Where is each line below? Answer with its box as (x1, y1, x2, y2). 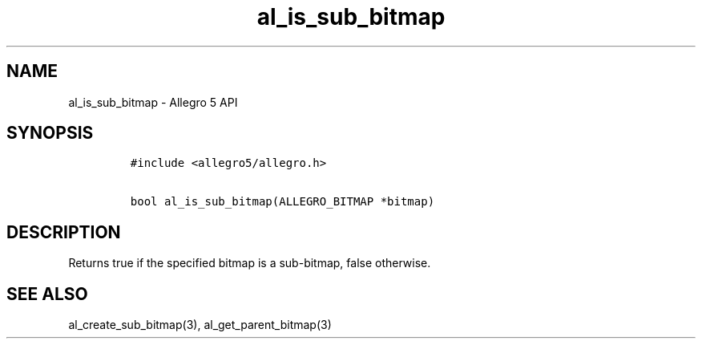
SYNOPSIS (6, 123, 94, 144)
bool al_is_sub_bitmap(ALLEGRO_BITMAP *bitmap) (130, 195, 435, 209)
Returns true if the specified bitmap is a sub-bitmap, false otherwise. (68, 256, 431, 270)
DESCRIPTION (6, 221, 121, 242)
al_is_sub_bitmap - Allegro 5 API (68, 95, 238, 109)
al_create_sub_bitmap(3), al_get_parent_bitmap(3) (68, 318, 332, 332)
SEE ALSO (6, 283, 88, 304)
